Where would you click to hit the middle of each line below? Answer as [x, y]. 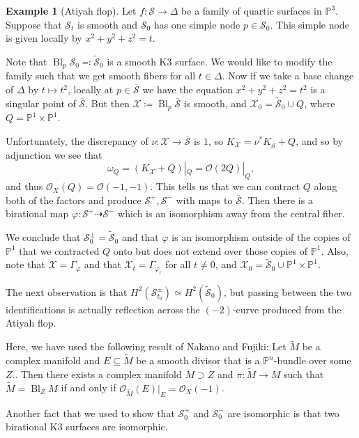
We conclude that [43, 237]
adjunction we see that [54, 154]
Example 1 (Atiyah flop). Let [71, 10]
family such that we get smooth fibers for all [101, 76]
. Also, [335, 250]
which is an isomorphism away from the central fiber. [231, 213]
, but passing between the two [288, 291]
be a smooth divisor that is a [198, 360]
